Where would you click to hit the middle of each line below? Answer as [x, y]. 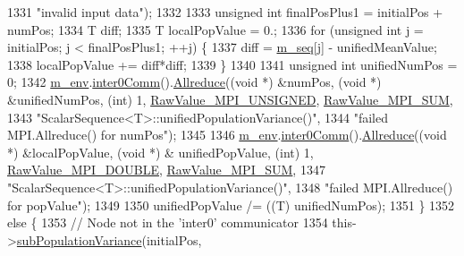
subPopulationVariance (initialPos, [109, 239]
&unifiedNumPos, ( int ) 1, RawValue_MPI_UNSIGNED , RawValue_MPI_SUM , [230, 99]
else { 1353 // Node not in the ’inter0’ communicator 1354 [168, 222]
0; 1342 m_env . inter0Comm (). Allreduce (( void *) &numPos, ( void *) [194, 82]
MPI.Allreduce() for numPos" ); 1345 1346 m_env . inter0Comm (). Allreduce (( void [227, 135]
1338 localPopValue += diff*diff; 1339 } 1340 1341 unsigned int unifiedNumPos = [232, 64]
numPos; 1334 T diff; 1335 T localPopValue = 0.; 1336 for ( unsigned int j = [215, 29]
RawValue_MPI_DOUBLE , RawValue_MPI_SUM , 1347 [166, 170]
